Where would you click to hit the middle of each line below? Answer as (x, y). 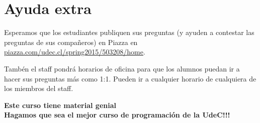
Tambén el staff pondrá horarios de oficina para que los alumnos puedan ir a (122, 68)
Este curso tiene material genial (60, 105)
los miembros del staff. (39, 88)
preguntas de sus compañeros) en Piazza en (71, 42)
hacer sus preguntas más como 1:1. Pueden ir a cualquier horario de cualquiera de (130, 78)
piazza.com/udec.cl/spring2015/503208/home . (75, 52)
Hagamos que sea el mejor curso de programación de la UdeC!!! (117, 115)
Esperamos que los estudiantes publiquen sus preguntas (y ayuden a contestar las (129, 32)
